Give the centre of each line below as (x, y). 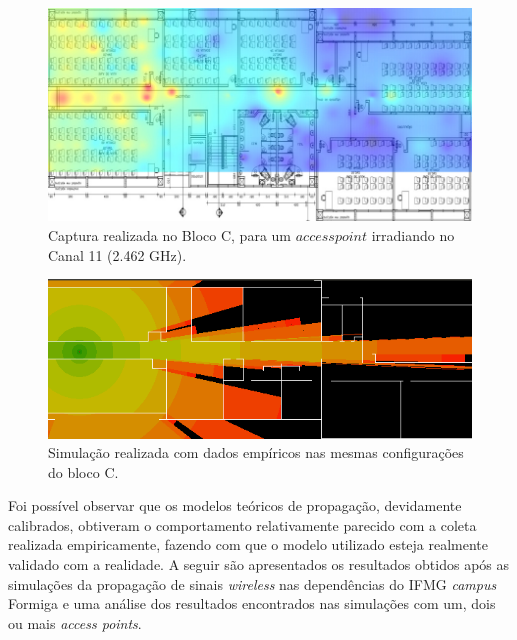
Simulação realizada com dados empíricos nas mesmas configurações (256, 452)
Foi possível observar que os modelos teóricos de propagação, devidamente (235, 505)
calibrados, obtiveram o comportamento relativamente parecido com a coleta (242, 524)
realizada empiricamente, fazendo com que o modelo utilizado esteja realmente (248, 544)
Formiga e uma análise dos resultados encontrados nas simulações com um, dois (252, 603)
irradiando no (413, 235)
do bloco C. (83, 471)
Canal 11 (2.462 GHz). (117, 254)
